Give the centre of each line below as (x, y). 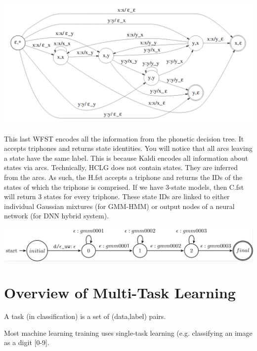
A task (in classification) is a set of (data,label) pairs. (85, 316)
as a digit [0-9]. (27, 342)
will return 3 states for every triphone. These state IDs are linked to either (117, 196)
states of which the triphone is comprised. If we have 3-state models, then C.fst (124, 187)
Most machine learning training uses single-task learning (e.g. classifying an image (128, 333)
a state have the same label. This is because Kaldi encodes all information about (126, 158)
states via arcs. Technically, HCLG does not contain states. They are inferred (121, 167)
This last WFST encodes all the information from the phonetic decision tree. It (124, 138)
